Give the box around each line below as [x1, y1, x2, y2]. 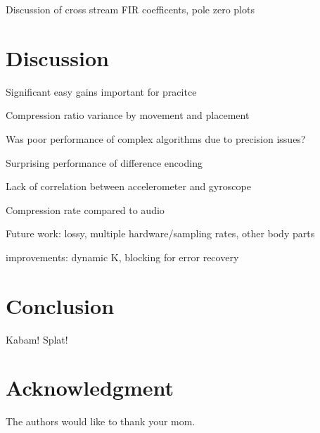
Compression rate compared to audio [6, 202, 165, 217]
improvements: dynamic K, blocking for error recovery [6, 249, 239, 264]
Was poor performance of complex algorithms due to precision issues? [6, 131, 306, 146]
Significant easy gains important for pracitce [6, 84, 197, 99]
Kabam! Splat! [6, 332, 68, 346]
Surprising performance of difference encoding [6, 155, 203, 170]
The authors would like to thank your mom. [6, 414, 196, 429]
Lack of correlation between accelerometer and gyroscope [6, 179, 251, 194]
